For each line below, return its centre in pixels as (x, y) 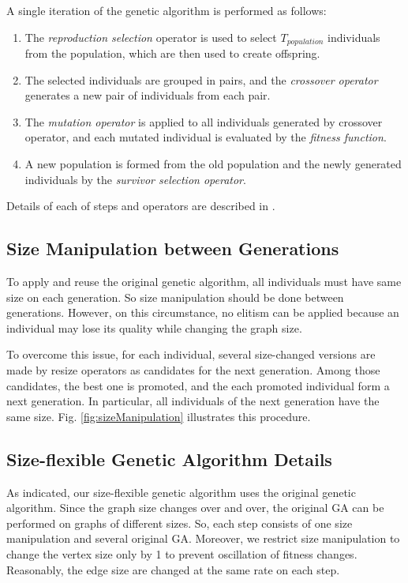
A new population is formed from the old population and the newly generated (213, 164)
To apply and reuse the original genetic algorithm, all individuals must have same (204, 281)
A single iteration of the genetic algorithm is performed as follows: (167, 10)
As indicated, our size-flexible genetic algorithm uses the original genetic (181, 492)
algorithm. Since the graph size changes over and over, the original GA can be (195, 508)
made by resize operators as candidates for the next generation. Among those (193, 369)
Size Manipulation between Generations (173, 248)
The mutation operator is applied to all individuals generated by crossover (204, 121)
